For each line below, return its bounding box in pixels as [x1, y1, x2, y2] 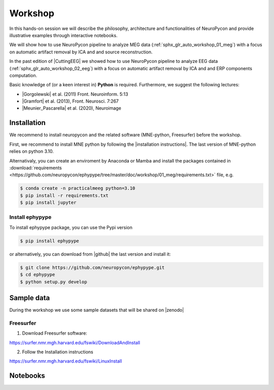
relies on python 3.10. [9, 148, 54, 154]
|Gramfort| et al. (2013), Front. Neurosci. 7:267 [22, 98, 119, 104]
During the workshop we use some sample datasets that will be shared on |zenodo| [9, 307, 184, 313]
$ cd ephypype [20, 272, 55, 278]
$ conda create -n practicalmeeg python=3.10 [20, 185, 135, 191]
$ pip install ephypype [20, 238, 80, 244]
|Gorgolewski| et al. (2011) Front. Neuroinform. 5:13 [22, 91, 128, 97]
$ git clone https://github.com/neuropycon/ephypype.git [20, 265, 165, 270]
